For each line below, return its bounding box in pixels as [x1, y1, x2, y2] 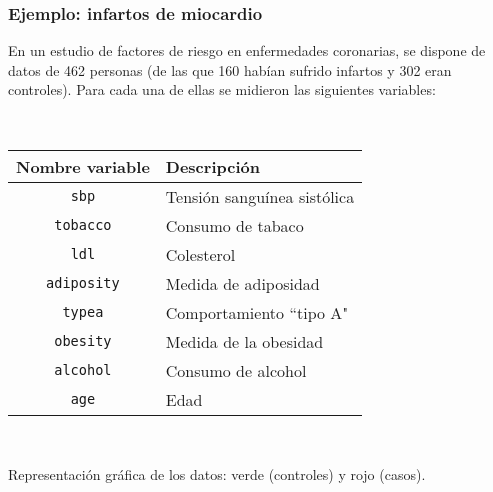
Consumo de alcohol [165, 358, 307, 382]
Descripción [165, 154, 260, 178]
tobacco [54, 217, 112, 234]
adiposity [46, 275, 120, 292]
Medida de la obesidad [165, 329, 324, 353]
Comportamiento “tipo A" [165, 300, 349, 324]
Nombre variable [16, 154, 150, 178]
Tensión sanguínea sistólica [165, 184, 355, 208]
